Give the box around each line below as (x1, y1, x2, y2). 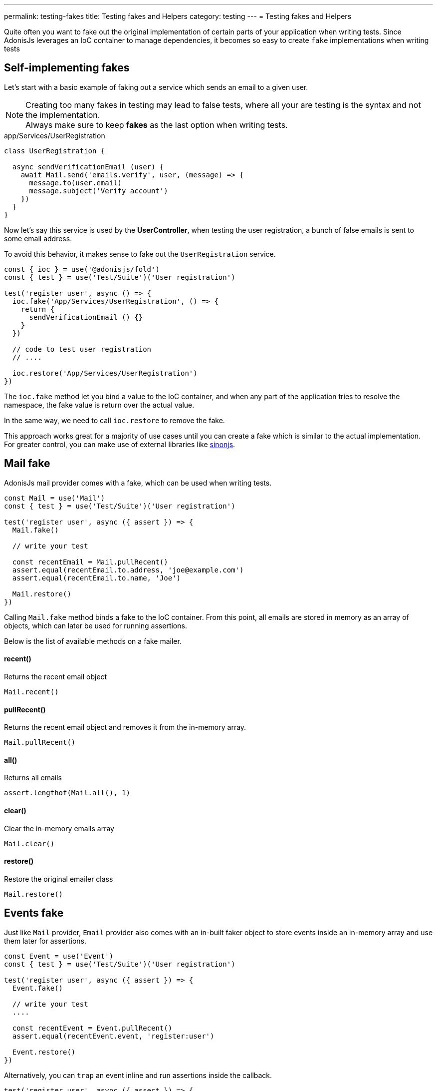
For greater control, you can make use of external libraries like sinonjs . (4, 440, 235, 449)
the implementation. (25, 109, 100, 120)
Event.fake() (12, 984, 63, 992)
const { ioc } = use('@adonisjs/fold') (4, 265, 160, 273)
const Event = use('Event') (4, 952, 114, 960)
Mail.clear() (4, 839, 55, 848)
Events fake (4, 907, 64, 920)
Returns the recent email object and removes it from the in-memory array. (4, 723, 246, 732)
